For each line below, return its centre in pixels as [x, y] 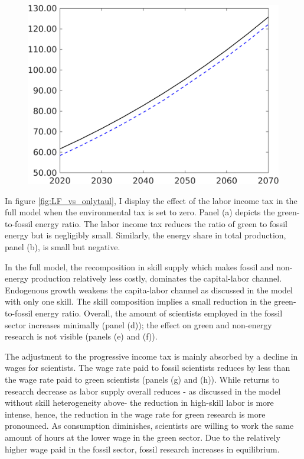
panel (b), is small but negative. [63, 247]
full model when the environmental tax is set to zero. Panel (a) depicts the [140, 212]
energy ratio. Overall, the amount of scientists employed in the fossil [159, 313]
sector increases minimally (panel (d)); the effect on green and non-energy [138, 324]
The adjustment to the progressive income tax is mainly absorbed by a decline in [151, 356]
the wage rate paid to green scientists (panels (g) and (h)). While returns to [142, 379]
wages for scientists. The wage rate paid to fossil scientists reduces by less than [148, 368]
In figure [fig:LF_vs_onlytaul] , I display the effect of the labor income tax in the [151, 200]
